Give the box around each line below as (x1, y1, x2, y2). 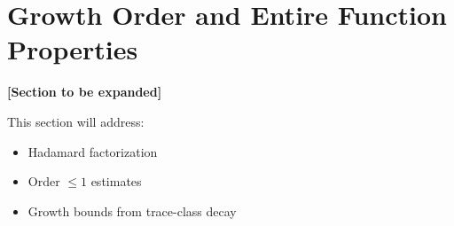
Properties (7, 31, 138, 67)
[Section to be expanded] (7, 82, 162, 101)
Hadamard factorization (27, 142, 158, 160)
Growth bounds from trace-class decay (27, 201, 237, 220)
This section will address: (7, 112, 145, 130)
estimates (90, 172, 142, 191)
